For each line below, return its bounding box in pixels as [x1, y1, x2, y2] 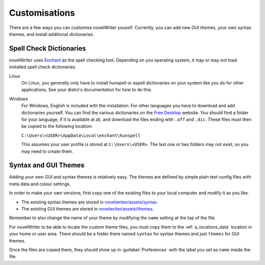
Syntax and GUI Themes [9, 161, 85, 170]
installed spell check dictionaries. [9, 64, 77, 70]
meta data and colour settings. [9, 181, 71, 187]
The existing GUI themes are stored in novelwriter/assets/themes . [21, 206, 154, 211]
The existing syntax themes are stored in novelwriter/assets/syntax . [21, 199, 159, 205]
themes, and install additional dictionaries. [9, 31, 94, 37]
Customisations [9, 7, 76, 18]
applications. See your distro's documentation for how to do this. [21, 87, 152, 93]
